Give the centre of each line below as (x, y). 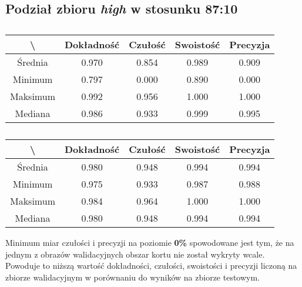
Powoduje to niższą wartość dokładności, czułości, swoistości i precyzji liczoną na (151, 266)
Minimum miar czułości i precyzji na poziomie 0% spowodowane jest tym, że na (150, 243)
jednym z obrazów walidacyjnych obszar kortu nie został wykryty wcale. (135, 254)
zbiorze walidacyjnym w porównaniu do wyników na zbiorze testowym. (133, 277)
